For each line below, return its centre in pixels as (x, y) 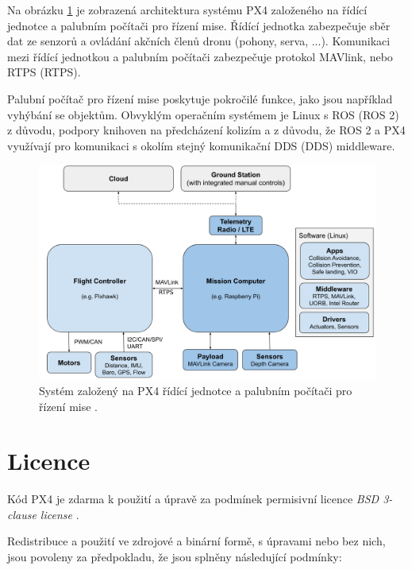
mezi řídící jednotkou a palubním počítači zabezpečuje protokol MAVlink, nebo (200, 56)
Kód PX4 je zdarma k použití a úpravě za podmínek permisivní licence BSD (193, 499)
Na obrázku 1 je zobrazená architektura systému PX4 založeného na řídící (187, 10)
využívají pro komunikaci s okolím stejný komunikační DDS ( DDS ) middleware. (201, 145)
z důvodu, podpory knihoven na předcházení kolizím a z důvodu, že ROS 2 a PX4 (206, 130)
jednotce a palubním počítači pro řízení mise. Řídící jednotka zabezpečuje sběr (199, 25)
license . (60, 514)
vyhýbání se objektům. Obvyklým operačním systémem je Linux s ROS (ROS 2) (203, 114)
